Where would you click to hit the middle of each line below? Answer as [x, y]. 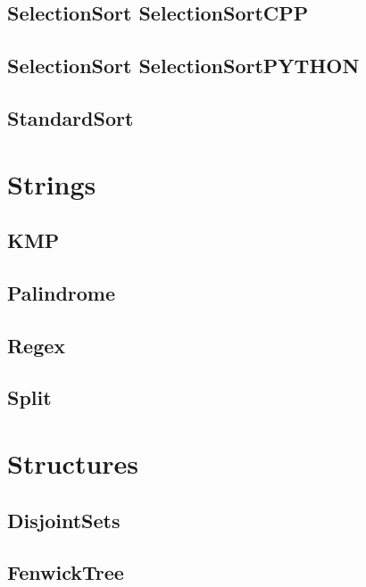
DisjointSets [64, 520]
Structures [73, 463]
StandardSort [71, 117]
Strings [52, 183]
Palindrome [62, 292]
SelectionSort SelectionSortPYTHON [183, 66]
